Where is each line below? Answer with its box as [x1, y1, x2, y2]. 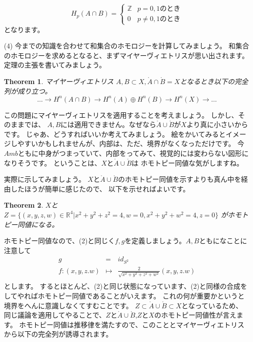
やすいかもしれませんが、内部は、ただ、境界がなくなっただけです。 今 [17, 138, 244, 149]
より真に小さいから [186, 119, 248, 129]
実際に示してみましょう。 [4, 174, 85, 184]
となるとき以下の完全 [180, 76, 248, 86]
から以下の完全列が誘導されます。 [4, 329, 113, 339]
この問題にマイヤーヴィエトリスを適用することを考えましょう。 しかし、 [4, 109, 238, 120]
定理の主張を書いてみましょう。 [4, 60, 106, 70]
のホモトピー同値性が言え [154, 310, 236, 320]
